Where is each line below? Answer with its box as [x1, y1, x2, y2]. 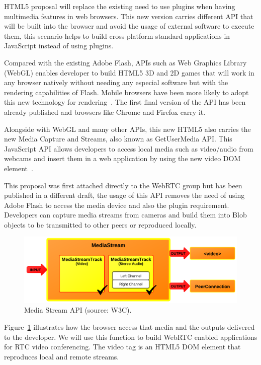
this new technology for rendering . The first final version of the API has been [4, 97, 246, 107]
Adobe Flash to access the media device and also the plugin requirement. [4, 199, 229, 210]
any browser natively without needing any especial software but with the [4, 77, 228, 88]
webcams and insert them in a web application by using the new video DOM [4, 153, 241, 164]
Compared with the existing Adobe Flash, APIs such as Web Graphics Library [4, 57, 247, 67]
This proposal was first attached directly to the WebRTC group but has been [4, 180, 242, 190]
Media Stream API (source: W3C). [24, 305, 132, 315]
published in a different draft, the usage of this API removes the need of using [4, 190, 245, 200]
